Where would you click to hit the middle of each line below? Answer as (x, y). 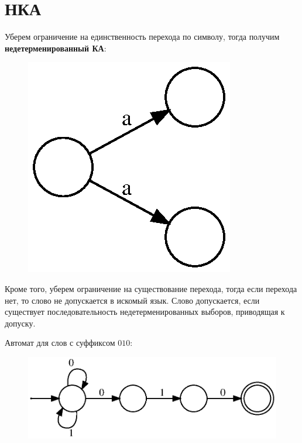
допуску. (20, 323)
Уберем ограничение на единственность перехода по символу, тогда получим (142, 37)
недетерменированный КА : (56, 48)
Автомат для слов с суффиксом (60, 343)
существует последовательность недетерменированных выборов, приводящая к (145, 312)
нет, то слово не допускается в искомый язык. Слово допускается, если (132, 300)
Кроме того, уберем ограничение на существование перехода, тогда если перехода (151, 288)
